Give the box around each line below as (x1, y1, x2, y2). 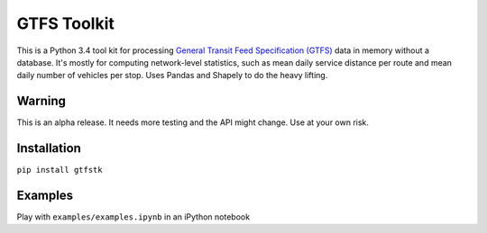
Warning (16, 94, 67, 109)
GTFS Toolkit (16, 13, 115, 33)
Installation (16, 140, 81, 157)
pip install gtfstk (16, 165, 103, 175)
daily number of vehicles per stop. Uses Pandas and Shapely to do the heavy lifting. (16, 70, 328, 81)
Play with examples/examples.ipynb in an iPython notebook (16, 211, 251, 222)
